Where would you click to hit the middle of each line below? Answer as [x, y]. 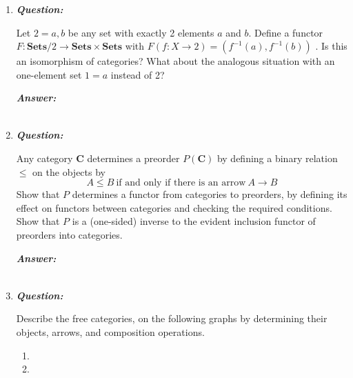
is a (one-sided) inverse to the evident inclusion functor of [194, 221]
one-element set [49, 74]
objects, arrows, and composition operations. [110, 331]
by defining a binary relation [277, 158]
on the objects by [69, 171]
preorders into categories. [69, 235]
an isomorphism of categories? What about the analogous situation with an [175, 61]
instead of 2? [138, 74]
